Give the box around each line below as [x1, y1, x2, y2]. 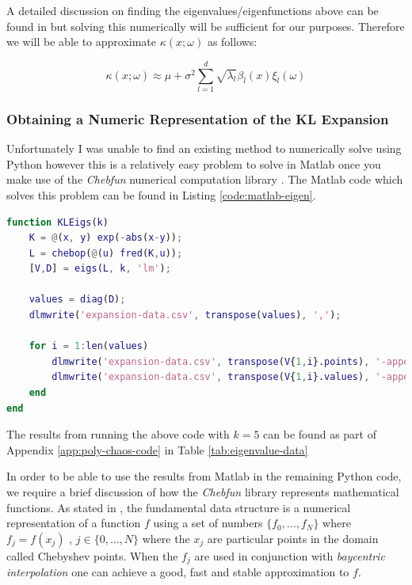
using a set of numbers [153, 515, 263, 531]
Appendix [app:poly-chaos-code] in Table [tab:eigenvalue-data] [6, 441, 308, 458]
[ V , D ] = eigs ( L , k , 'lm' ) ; [29, 263, 171, 275]
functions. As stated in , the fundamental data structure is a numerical [6, 499, 351, 515]
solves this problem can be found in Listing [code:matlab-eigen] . [6, 186, 316, 203]
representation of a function [6, 515, 141, 531]
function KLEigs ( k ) [6, 216, 109, 228]
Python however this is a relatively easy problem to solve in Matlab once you [6, 155, 381, 172]
